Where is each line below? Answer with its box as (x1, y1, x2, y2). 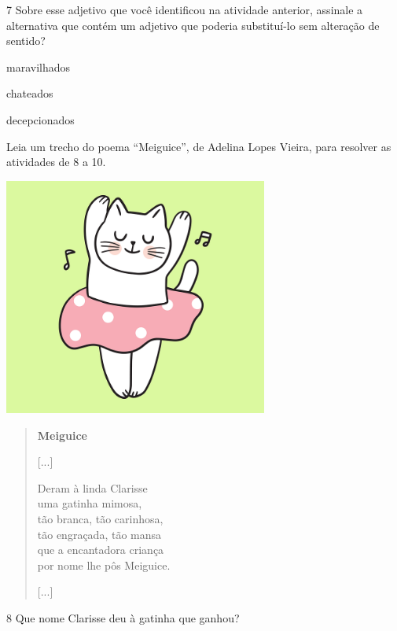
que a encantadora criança (37, 541, 164, 558)
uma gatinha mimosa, (37, 495, 142, 511)
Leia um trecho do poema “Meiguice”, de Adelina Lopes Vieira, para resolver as (6, 138, 391, 154)
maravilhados (6, 58, 71, 75)
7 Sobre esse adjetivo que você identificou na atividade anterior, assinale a (6, 2, 363, 17)
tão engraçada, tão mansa (37, 526, 162, 542)
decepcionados (6, 111, 75, 127)
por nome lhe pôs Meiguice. (37, 556, 171, 573)
